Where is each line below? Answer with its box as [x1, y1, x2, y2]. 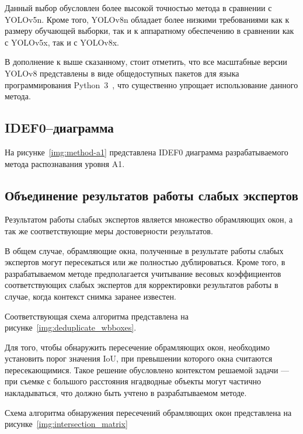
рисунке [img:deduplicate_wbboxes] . [5, 321, 137, 334]
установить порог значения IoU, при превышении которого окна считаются [5, 352, 273, 364]
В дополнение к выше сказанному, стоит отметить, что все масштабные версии [5, 55, 287, 68]
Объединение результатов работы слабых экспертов [5, 186, 298, 204]
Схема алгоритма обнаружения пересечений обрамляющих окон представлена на [5, 406, 292, 418]
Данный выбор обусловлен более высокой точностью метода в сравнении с [5, 2, 272, 13]
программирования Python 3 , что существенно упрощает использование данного [5, 78, 298, 91]
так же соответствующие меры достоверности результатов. [5, 224, 213, 237]
